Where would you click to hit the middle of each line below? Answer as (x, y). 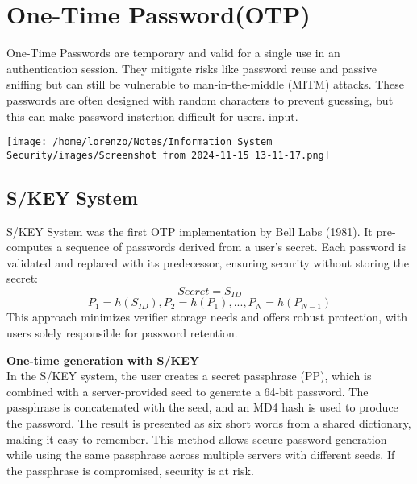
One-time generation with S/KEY (103, 360)
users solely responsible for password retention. (122, 333)
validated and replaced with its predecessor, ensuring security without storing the (208, 262)
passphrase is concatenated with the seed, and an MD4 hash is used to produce (202, 407)
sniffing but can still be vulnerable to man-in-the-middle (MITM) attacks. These (206, 84)
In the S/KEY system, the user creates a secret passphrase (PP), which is (189, 376)
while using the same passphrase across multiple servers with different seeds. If (201, 455)
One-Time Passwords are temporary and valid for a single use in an (173, 53)
